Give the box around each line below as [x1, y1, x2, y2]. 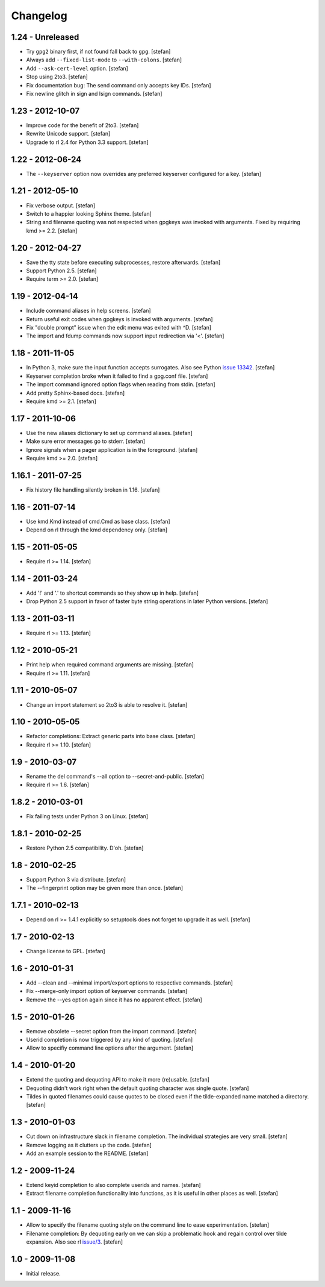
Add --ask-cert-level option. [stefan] [26, 64, 129, 72]
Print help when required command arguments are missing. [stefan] [26, 661, 194, 668]
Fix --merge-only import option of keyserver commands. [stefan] [26, 988, 188, 995]
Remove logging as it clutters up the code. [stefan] [26, 1141, 152, 1148]
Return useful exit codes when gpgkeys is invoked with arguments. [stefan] [26, 315, 213, 322]
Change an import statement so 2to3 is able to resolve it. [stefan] [26, 701, 188, 708]
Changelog [11, 9, 67, 22]
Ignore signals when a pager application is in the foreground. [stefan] [26, 446, 198, 453]
